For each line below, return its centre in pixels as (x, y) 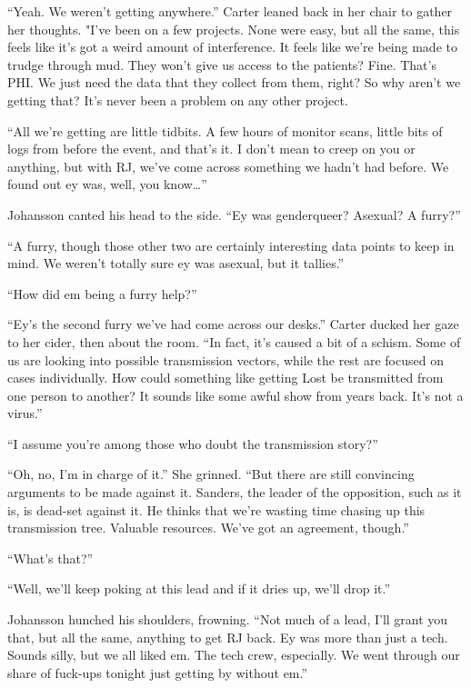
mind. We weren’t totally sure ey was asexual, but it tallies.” (176, 263)
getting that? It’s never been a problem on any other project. (178, 100)
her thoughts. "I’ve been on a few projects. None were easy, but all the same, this (234, 29)
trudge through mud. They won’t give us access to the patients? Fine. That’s (222, 64)
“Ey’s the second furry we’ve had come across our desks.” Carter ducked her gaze (233, 324)
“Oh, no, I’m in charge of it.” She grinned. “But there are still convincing (211, 474)
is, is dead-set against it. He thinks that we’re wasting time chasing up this (216, 509)
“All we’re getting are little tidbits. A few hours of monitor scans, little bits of (225, 130)
